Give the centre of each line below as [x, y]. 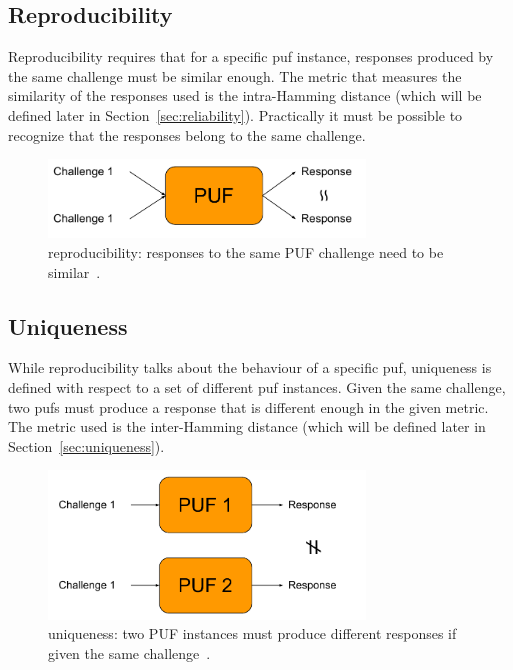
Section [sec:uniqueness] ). [86, 445]
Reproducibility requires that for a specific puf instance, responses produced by [251, 56]
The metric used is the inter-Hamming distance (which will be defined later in [247, 426]
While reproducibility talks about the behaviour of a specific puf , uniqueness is [250, 367]
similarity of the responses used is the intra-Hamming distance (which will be [245, 95]
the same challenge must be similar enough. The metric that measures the [235, 75]
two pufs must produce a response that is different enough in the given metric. [248, 406]
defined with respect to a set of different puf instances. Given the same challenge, [257, 386]
